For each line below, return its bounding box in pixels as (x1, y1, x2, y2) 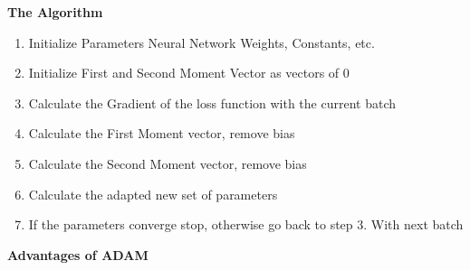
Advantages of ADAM (7, 245, 149, 264)
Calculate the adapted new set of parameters (28, 184, 278, 203)
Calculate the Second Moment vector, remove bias (28, 154, 307, 172)
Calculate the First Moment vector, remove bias (28, 124, 295, 143)
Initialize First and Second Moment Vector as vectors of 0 (28, 63, 350, 82)
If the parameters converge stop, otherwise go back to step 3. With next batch (28, 215, 464, 234)
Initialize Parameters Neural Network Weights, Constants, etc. (28, 33, 375, 51)
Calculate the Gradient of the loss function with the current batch (28, 93, 397, 112)
